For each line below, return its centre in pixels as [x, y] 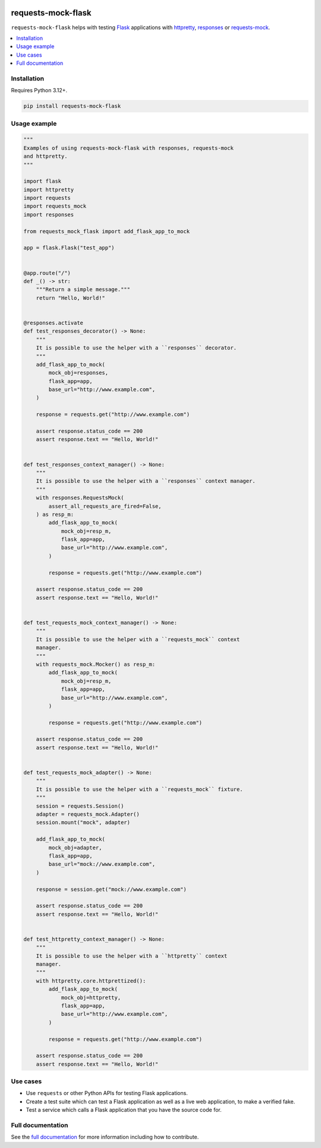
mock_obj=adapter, [75, 847]
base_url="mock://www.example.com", [102, 864]
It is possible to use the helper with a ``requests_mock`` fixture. [139, 789]
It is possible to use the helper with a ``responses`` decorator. [136, 348]
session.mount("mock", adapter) [83, 822]
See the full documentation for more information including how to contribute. [105, 1137]
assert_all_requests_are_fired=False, [105, 506]
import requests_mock [55, 206]
